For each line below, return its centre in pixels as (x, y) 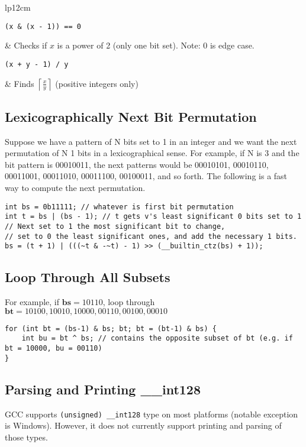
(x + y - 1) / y (37, 64)
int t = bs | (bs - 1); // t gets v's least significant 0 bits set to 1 (153, 217)
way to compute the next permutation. (75, 188)
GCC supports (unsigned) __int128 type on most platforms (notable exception (152, 414)
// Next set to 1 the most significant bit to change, (115, 226)
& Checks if (26, 45)
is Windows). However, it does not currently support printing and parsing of (143, 425)
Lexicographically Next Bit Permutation (131, 116)
